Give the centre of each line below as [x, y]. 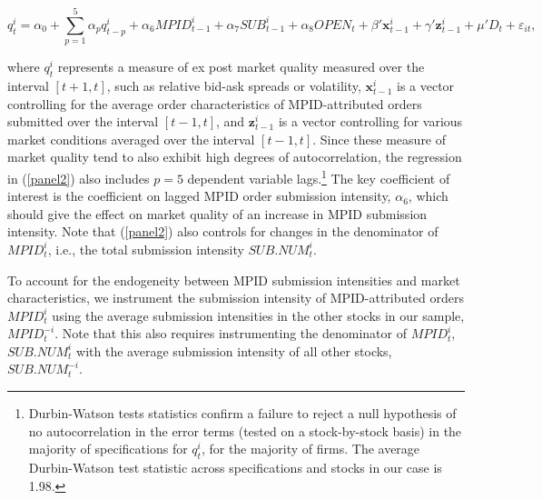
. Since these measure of [379, 139]
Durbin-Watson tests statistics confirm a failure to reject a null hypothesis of [242, 413]
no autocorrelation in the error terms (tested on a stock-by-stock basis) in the [245, 430]
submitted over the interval [83, 121]
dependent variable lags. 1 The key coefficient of [319, 176]
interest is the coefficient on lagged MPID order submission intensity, [199, 196]
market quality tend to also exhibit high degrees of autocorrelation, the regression [235, 157]
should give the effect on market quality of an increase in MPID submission [217, 213]
